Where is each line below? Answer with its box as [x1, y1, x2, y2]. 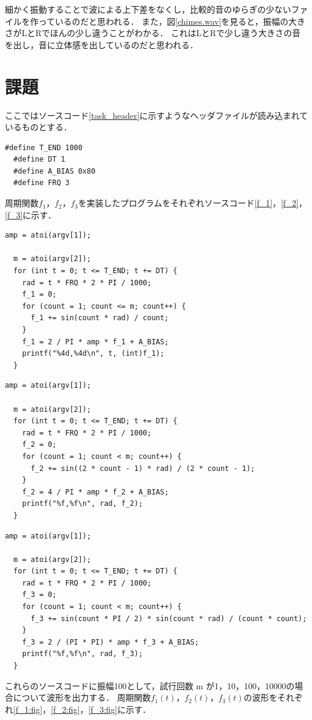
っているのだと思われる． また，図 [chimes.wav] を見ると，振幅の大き [38, 14, 305, 27]
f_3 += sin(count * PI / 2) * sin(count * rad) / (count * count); [30, 614, 307, 623]
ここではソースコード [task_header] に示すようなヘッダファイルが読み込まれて [5, 109, 308, 121]
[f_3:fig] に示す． [88, 703, 151, 715]
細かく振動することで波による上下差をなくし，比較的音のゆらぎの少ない [5, 3, 292, 15]
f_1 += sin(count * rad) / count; [30, 314, 169, 323]
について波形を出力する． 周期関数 [13, 691, 151, 704]
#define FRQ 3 [13, 178, 70, 188]
